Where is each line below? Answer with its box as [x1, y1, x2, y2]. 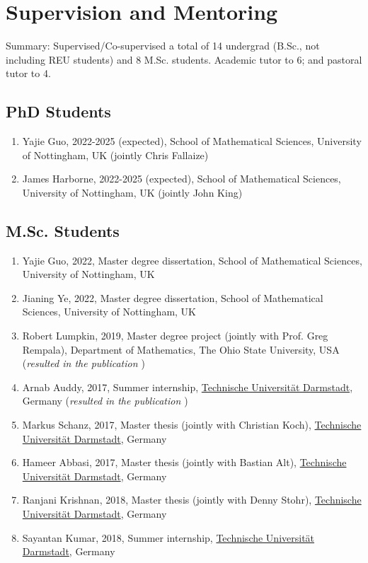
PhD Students [6, 100, 111, 122]
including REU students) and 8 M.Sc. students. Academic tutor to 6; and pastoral [6, 52, 362, 66]
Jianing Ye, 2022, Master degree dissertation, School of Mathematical [22, 290, 323, 305]
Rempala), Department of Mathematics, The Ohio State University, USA [22, 342, 340, 356]
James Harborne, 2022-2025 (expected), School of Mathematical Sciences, [22, 171, 341, 186]
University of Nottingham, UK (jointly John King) [22, 185, 243, 199]
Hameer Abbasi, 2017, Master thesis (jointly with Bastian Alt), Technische [22, 455, 347, 470]
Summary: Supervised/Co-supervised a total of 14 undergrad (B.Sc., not [6, 38, 320, 53]
